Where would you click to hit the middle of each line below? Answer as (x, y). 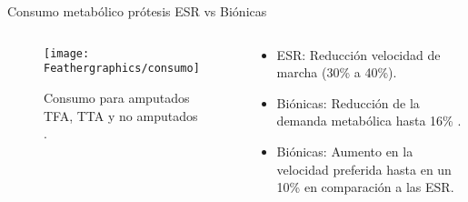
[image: (67, 53)
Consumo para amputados (117, 97)
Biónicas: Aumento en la (345, 151)
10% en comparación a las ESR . (365, 187)
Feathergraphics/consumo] (122, 69)
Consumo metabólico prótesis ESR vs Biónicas (137, 11)
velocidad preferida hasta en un (364, 169)
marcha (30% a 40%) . (337, 72)
